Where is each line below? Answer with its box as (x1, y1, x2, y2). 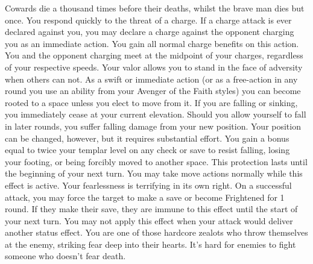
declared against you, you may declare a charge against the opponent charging (5, 25, 294, 38)
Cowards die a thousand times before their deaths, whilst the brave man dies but (5, 2, 305, 14)
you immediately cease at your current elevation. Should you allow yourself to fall (5, 108, 306, 121)
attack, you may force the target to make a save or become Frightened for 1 (5, 190, 285, 203)
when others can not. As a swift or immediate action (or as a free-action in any (5, 72, 298, 85)
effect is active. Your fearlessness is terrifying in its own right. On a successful (5, 178, 292, 191)
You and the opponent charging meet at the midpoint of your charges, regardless (5, 49, 303, 61)
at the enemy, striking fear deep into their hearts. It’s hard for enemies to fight (5, 237, 296, 250)
